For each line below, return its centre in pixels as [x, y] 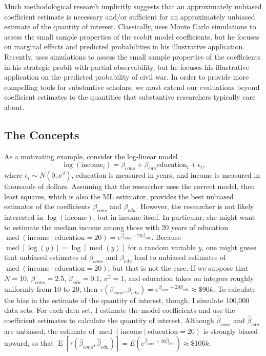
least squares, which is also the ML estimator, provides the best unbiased [119, 196]
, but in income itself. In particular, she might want [174, 217]
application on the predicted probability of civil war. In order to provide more [127, 77]
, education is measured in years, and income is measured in [166, 175]
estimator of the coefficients [47, 206]
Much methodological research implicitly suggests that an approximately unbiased [133, 6]
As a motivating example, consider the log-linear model [91, 156]
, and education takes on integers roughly [189, 278]
